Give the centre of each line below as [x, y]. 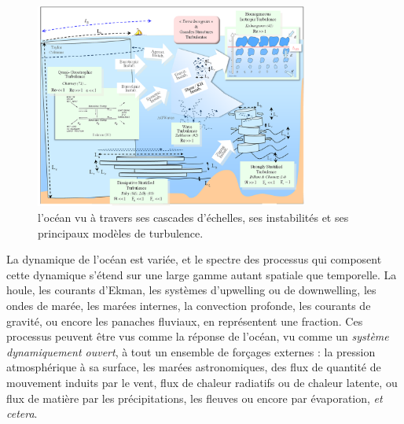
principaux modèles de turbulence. [121, 232]
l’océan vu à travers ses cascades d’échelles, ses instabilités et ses [193, 217]
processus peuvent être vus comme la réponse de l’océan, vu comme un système [198, 336]
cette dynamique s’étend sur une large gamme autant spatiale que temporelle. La [202, 274]
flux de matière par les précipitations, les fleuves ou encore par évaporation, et [195, 398]
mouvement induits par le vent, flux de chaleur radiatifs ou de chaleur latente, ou [202, 382]
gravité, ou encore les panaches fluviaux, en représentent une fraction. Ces [185, 321]
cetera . [22, 413]
